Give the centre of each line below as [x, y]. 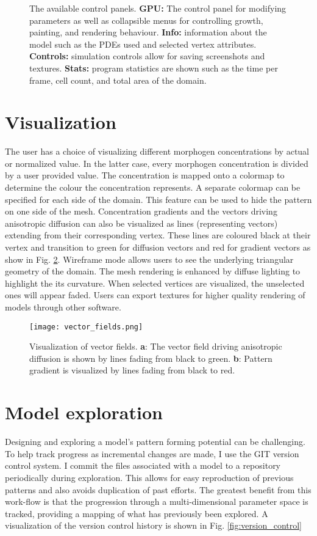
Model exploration [84, 412]
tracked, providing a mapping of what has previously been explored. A [137, 513]
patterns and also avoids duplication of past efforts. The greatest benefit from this [158, 489]
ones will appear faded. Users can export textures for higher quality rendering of [155, 295]
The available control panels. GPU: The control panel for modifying [158, 8]
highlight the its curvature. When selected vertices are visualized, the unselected [155, 283]
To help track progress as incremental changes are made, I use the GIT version [152, 453]
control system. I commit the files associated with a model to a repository [143, 465]
